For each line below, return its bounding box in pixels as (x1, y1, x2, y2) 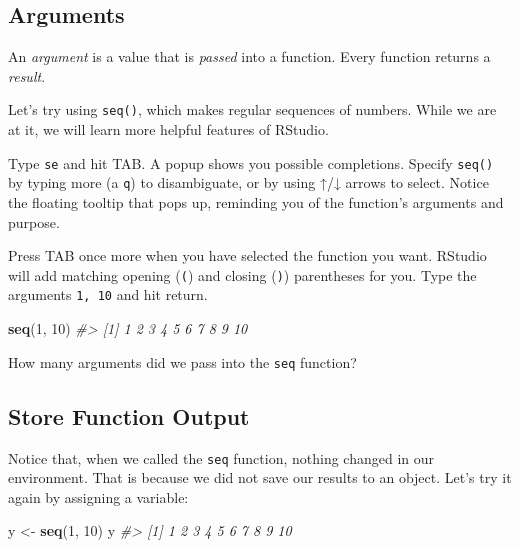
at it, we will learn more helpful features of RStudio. (8, 119, 329, 140)
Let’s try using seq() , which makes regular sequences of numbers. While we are (8, 99, 497, 120)
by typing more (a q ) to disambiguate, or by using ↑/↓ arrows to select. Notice (8, 172, 489, 193)
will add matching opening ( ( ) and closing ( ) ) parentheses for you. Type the (8, 264, 477, 285)
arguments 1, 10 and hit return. (8, 284, 208, 305)
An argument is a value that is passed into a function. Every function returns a (8, 46, 491, 67)
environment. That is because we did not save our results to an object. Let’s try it (8, 467, 512, 488)
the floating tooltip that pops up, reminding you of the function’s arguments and (8, 191, 504, 212)
